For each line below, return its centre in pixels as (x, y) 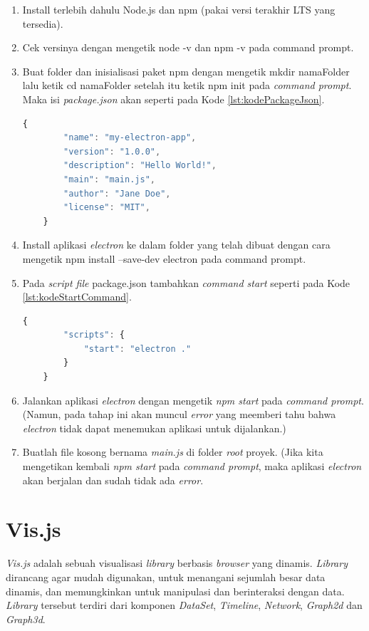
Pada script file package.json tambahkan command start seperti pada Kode (186, 282)
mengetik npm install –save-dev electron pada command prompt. (164, 258)
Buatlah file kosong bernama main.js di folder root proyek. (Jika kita (173, 452)
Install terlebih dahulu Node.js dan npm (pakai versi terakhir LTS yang (179, 9)
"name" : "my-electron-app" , (130, 138)
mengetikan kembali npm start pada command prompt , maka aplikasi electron (192, 466)
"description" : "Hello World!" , (140, 166)
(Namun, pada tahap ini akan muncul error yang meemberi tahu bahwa (179, 414)
